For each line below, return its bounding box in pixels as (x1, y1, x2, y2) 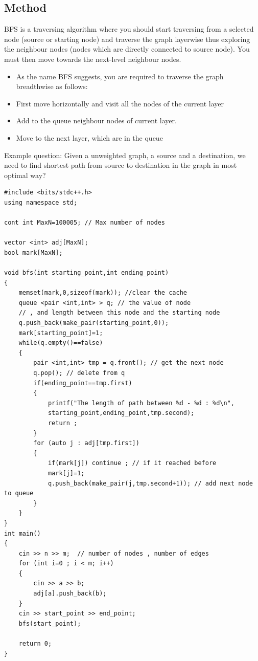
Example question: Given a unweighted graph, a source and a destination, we (4, 149, 246, 160)
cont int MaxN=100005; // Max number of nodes (4, 219, 165, 227)
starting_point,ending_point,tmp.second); (48, 409, 195, 417)
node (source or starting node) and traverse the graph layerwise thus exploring (4, 33, 250, 44)
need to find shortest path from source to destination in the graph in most (4, 160, 237, 170)
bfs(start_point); (18, 620, 81, 627)
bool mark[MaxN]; (4, 249, 63, 256)
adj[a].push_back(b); (33, 590, 107, 598)
